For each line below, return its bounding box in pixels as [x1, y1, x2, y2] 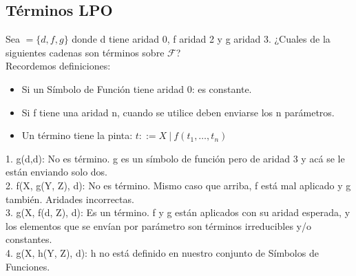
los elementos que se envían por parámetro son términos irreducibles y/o [6, 218, 311, 233]
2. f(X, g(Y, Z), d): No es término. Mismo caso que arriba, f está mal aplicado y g [6, 178, 351, 192]
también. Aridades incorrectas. [6, 191, 134, 206]
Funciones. [6, 259, 50, 273]
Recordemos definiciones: [6, 59, 111, 73]
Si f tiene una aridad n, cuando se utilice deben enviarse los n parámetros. [21, 105, 335, 119]
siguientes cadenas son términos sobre [6, 45, 165, 59]
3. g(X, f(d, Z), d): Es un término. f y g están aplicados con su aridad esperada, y [6, 205, 350, 220]
